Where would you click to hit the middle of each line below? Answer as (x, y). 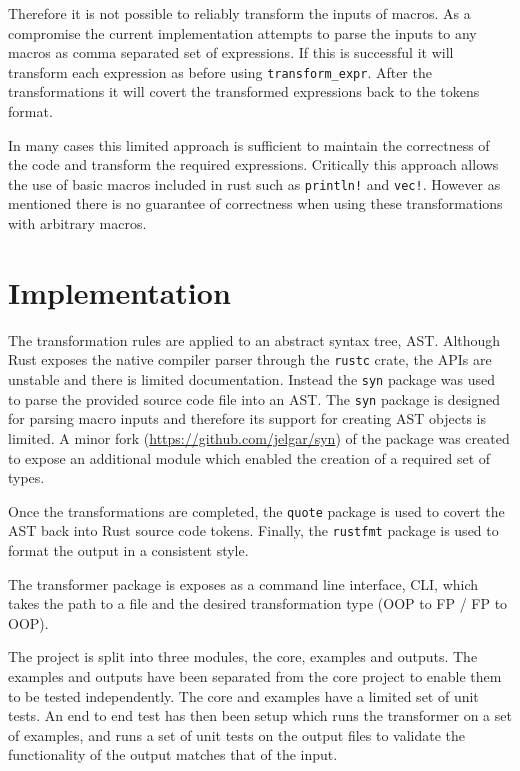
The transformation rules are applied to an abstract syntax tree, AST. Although (254, 339)
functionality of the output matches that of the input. (173, 754)
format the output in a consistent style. (128, 550)
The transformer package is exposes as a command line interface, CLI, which (243, 583)
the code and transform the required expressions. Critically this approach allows (253, 164)
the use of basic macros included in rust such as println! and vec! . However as (254, 183)
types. (26, 477)
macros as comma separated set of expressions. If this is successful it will (231, 52)
